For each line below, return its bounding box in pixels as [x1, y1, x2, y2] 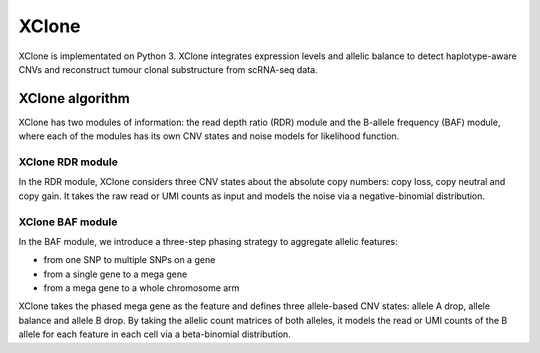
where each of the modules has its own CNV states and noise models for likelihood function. [18, 130, 400, 142]
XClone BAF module [18, 215, 118, 229]
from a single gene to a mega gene [43, 268, 188, 280]
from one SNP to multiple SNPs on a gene [43, 254, 216, 266]
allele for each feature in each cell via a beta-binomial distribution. [18, 328, 292, 340]
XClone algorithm [18, 90, 130, 107]
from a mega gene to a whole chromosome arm [43, 282, 240, 294]
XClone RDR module [18, 155, 119, 169]
